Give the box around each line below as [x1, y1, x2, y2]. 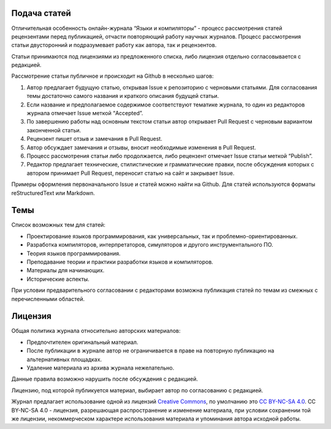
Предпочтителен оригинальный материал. [26, 338, 139, 346]
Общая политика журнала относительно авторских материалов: [11, 327, 181, 335]
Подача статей [11, 8, 72, 18]
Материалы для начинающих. [26, 267, 105, 274]
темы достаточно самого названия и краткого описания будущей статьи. [26, 92, 219, 100]
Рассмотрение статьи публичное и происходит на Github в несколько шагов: [11, 72, 214, 80]
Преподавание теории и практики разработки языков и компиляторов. [26, 258, 214, 266]
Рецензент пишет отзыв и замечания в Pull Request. [26, 135, 162, 143]
